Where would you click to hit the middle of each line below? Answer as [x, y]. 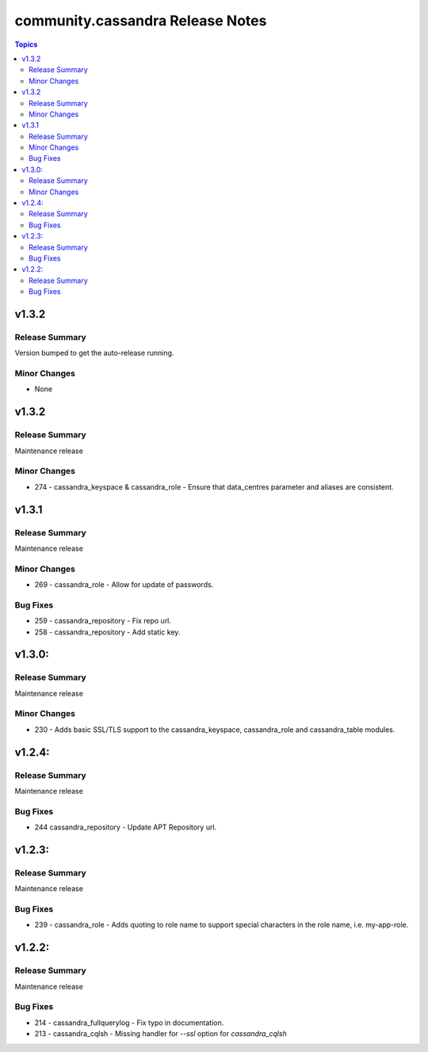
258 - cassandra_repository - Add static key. [107, 632]
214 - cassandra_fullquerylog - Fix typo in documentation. [129, 1023]
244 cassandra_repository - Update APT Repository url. [126, 827]
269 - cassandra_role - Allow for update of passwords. [124, 585]
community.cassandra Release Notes [141, 21]
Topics [26, 44]
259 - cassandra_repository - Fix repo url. [103, 621]
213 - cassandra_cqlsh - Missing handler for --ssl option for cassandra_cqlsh [160, 1034]
